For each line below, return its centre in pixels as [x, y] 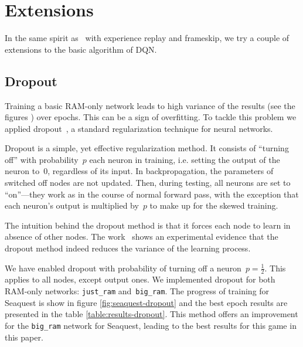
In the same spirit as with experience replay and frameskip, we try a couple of [147, 38]
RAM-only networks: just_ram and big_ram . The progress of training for [137, 291]
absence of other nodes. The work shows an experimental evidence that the [142, 237]
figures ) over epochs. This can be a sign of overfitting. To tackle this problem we [151, 117]
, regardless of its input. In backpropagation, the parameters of [161, 171]
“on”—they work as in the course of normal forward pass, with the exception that [152, 194]
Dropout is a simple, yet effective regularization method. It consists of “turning [147, 148]
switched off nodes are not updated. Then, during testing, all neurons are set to [148, 183]
